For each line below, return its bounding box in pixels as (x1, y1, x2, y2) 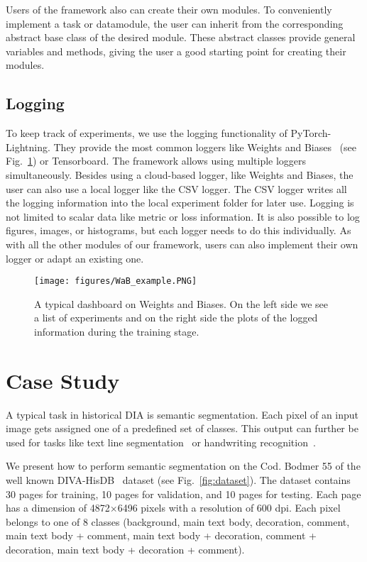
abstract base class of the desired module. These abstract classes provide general (6, 30, 356, 45)
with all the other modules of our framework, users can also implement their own (6, 236, 358, 251)
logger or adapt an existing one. (6, 250, 144, 265)
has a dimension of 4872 (6, 500, 110, 515)
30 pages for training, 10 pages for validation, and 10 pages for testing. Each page (6, 486, 361, 501)
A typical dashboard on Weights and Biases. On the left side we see (34, 296, 329, 311)
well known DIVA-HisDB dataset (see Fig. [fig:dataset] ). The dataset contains (6, 473, 351, 487)
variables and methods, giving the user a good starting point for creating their (6, 43, 346, 58)
